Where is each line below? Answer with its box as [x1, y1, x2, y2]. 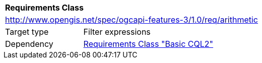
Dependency [5, 39, 53, 49]
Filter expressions [83, 27, 151, 37]
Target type [5, 27, 49, 37]
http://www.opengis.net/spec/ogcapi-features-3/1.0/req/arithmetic [5, 15, 258, 25]
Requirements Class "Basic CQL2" [83, 39, 214, 49]
